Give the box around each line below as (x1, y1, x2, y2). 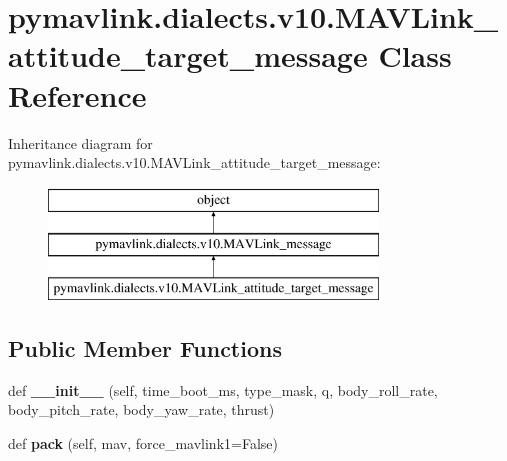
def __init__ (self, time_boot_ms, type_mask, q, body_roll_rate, (8, 379, 438, 400)
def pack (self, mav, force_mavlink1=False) (8, 433, 278, 454)
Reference (8, 74, 147, 115)
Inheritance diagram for (8, 132, 153, 153)
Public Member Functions (8, 333, 282, 364)
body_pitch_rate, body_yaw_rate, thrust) (8, 399, 275, 420)
